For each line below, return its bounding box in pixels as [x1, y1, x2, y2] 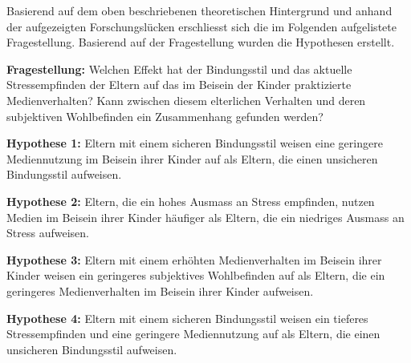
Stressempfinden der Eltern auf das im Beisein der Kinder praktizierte [6, 76, 352, 93]
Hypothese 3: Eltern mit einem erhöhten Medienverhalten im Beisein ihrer [6, 251, 382, 268]
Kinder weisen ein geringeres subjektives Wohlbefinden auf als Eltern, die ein [6, 267, 385, 284]
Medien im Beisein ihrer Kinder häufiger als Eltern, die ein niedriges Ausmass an [6, 208, 405, 225]
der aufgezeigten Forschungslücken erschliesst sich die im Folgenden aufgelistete [6, 18, 397, 34]
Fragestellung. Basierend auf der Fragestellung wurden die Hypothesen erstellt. [6, 34, 395, 50]
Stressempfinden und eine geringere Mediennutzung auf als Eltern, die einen [6, 325, 380, 342]
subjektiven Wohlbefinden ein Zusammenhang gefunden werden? [6, 107, 324, 124]
